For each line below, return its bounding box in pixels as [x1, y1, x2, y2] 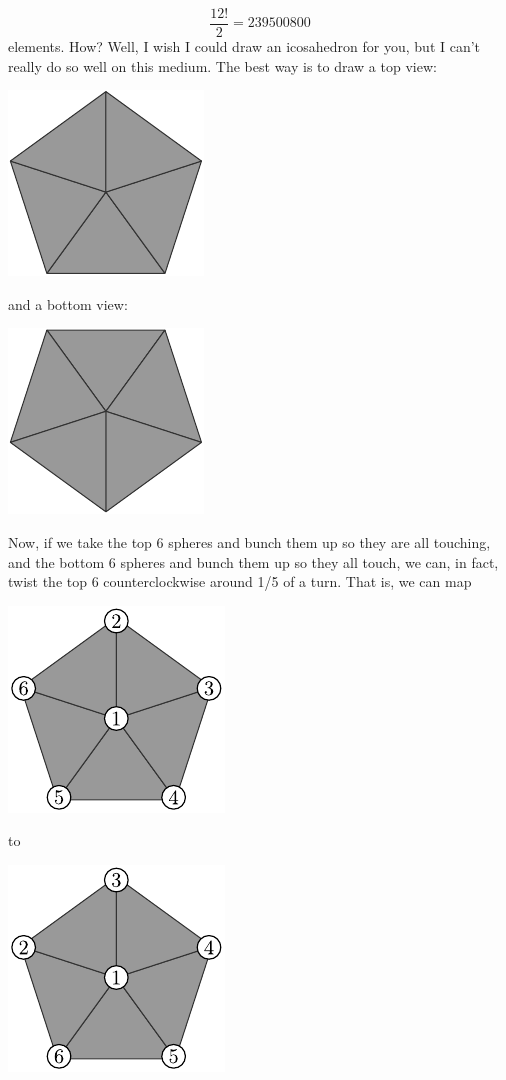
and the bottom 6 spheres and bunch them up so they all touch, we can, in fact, [8, 551, 499, 572]
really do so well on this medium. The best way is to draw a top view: [8, 55, 437, 76]
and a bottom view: [8, 293, 128, 314]
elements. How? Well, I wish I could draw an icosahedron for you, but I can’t [8, 36, 481, 57]
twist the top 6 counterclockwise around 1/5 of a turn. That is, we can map [8, 571, 472, 592]
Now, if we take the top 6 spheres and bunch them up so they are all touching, [8, 532, 491, 553]
